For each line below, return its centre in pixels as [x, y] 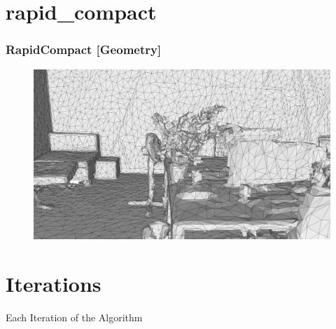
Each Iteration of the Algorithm [74, 317]
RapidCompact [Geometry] [84, 49]
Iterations [54, 284]
